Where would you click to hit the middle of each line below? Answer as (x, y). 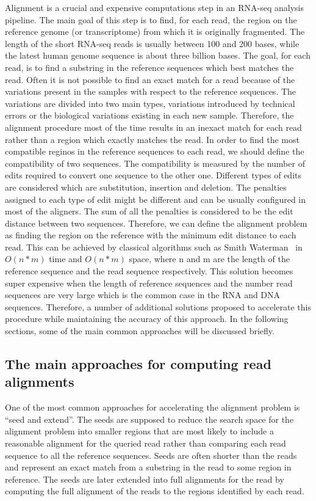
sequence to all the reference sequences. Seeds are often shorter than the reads (151, 455)
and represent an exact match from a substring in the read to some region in (148, 467)
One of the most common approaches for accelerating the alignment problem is (153, 407)
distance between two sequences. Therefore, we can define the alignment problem (156, 223)
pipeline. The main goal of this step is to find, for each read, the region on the (151, 19)
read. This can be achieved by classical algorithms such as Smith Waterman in (154, 247)
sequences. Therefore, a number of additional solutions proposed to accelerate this (158, 306)
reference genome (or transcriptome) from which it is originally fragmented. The (155, 31)
